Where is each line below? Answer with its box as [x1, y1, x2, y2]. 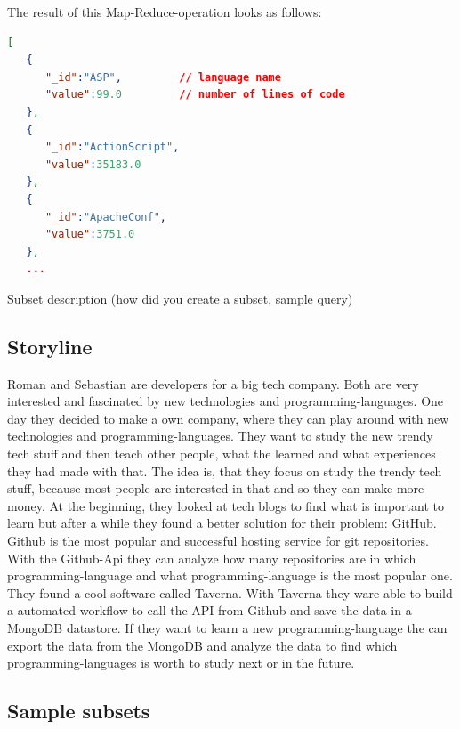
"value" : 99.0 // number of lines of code [44, 88, 345, 101]
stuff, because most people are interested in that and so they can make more [7, 479, 424, 498]
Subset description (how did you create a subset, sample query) [7, 288, 353, 307]
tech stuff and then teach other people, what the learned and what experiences [7, 444, 436, 463]
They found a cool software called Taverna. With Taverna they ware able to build [7, 583, 453, 602]
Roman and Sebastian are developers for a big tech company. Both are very [7, 374, 419, 393]
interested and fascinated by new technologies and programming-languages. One [7, 392, 444, 410]
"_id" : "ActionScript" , [44, 141, 180, 154]
